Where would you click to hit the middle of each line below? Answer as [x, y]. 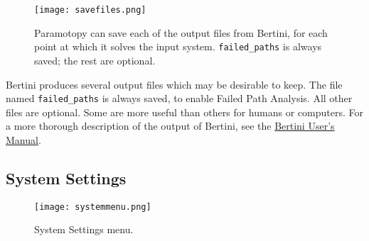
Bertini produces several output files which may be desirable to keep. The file [174, 84]
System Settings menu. [84, 229]
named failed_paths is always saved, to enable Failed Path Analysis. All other [179, 98]
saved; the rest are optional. [95, 60]
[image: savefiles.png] [90, 10]
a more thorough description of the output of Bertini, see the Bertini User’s [170, 126]
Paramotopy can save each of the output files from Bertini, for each [181, 32]
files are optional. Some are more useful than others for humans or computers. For [184, 112]
